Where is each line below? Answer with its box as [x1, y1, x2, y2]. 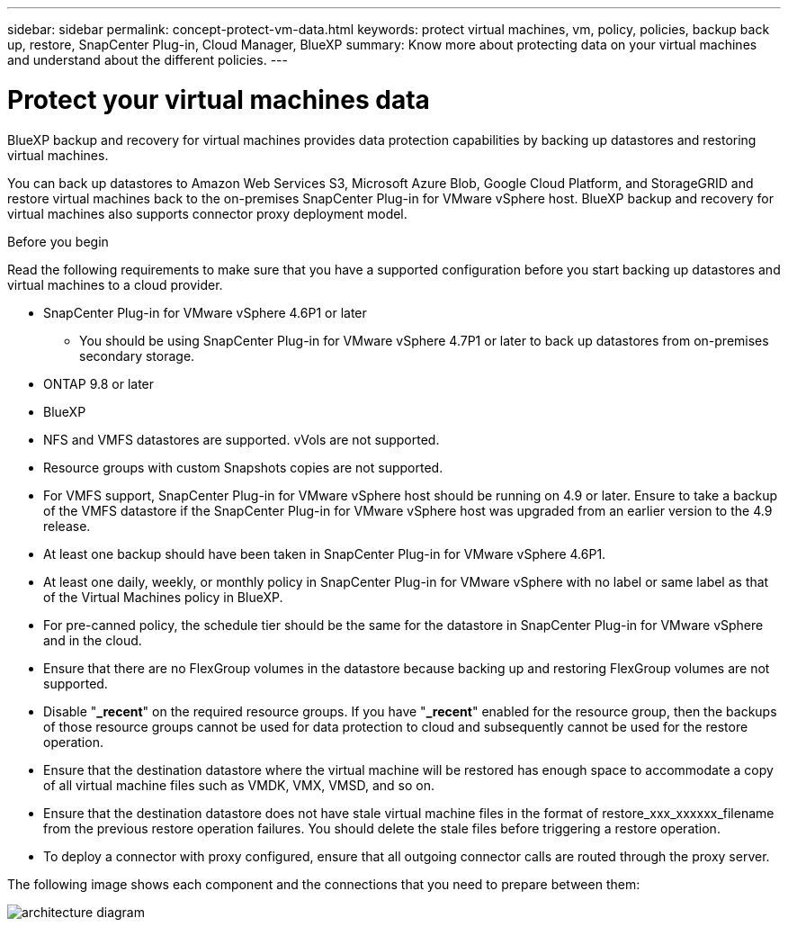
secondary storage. [79, 347, 195, 364]
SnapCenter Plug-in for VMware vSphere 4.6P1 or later [43, 304, 367, 320]
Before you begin [7, 233, 109, 249]
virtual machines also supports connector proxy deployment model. [7, 205, 407, 221]
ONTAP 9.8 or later [43, 375, 155, 391]
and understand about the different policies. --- [7, 52, 288, 67]
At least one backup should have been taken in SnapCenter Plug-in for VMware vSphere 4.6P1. [43, 545, 606, 562]
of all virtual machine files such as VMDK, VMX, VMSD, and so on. [43, 777, 434, 793]
